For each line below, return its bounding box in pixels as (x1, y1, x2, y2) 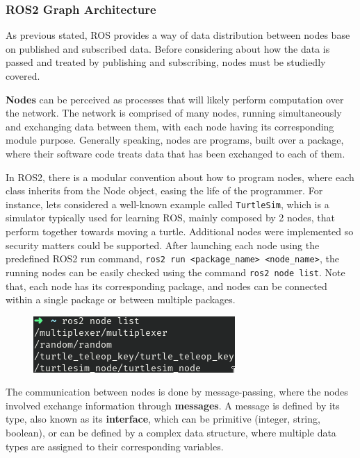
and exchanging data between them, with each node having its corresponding (6, 119, 334, 133)
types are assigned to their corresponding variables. (6, 439, 224, 453)
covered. (6, 69, 40, 83)
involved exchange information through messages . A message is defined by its (6, 398, 340, 412)
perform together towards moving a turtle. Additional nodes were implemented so (6, 224, 354, 238)
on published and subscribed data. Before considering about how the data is (6, 41, 330, 56)
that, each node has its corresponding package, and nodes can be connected (6, 278, 327, 293)
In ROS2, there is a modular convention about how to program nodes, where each (6, 169, 354, 184)
